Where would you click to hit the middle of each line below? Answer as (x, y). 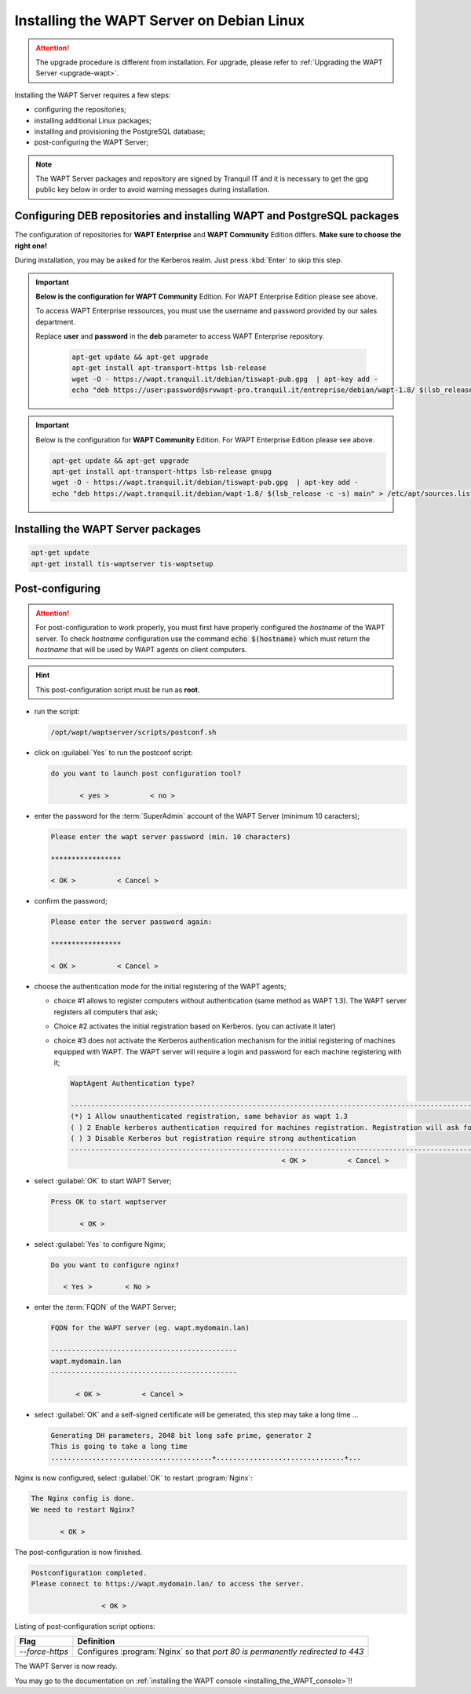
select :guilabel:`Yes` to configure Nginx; (100, 1244)
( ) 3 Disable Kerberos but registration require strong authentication (213, 1138)
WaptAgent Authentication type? (133, 1083)
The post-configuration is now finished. (78, 1552)
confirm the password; (71, 901)
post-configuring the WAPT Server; (91, 142)
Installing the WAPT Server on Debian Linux (160, 20)
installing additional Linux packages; (93, 120)
